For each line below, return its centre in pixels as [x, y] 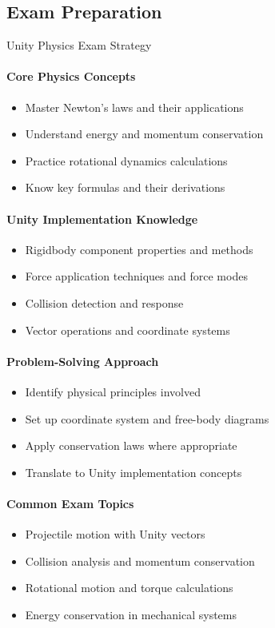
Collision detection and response [104, 302]
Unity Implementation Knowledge [102, 219]
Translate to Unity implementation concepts [134, 472]
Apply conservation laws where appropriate [131, 445]
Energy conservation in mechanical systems [131, 614]
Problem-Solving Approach [83, 361]
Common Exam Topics [70, 503]
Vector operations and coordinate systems [128, 330]
